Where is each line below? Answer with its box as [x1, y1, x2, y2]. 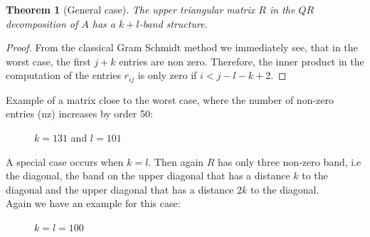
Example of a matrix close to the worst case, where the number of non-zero [6, 92, 334, 107]
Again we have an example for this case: [6, 196, 181, 211]
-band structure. [139, 16, 208, 31]
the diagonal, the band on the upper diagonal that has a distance [6, 168, 290, 183]
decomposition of [6, 16, 78, 31]
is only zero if [137, 68, 197, 83]
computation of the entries [6, 68, 121, 83]
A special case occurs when [6, 154, 124, 169]
